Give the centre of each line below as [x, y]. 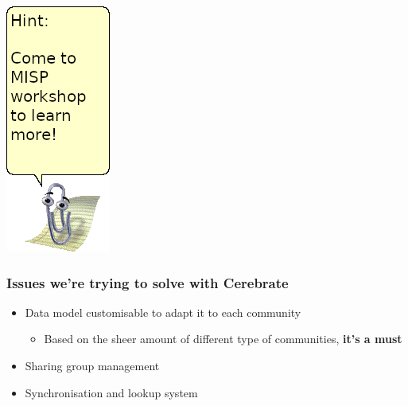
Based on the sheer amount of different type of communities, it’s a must [223, 339]
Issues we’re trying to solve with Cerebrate [148, 282]
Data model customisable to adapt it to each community [163, 312]
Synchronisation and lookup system [111, 392]
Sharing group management [92, 365]
